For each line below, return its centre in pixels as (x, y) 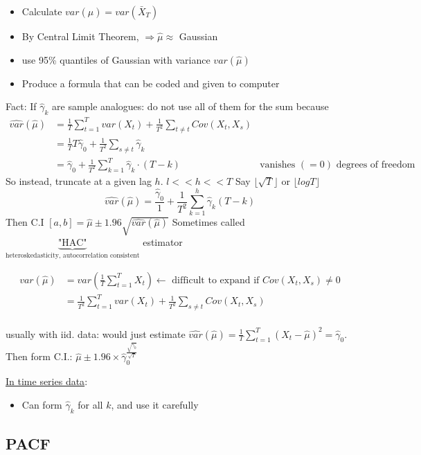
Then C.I (25, 222)
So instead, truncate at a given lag (79, 181)
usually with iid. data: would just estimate (96, 333)
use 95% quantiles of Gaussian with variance (116, 59)
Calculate (42, 11)
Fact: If (21, 106)
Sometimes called (208, 222)
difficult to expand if (216, 280)
